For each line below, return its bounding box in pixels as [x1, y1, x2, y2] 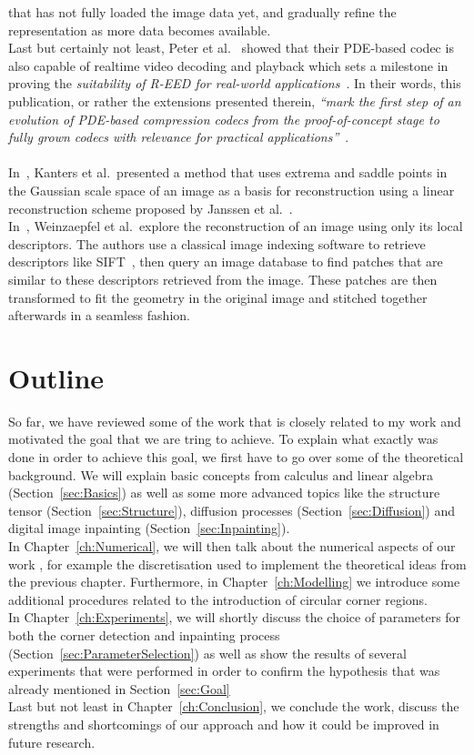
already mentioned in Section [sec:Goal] [8, 679, 230, 698]
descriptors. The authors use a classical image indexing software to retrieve [8, 234, 426, 253]
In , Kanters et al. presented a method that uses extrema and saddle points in [8, 163, 448, 182]
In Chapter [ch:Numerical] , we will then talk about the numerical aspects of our [8, 536, 456, 555]
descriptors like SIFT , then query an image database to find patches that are [8, 252, 443, 271]
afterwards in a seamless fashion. [8, 306, 190, 325]
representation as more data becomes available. [8, 20, 271, 39]
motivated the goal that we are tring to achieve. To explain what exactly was [8, 429, 439, 448]
